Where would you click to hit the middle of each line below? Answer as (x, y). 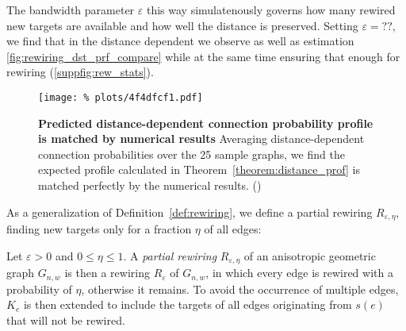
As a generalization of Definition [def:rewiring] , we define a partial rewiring (190, 212)
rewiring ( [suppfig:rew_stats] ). (80, 72)
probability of (39, 289)
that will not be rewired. (66, 319)
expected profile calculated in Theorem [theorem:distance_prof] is (199, 169)
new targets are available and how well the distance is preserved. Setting (182, 25)
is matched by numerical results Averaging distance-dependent (201, 139)
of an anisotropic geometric (310, 255)
